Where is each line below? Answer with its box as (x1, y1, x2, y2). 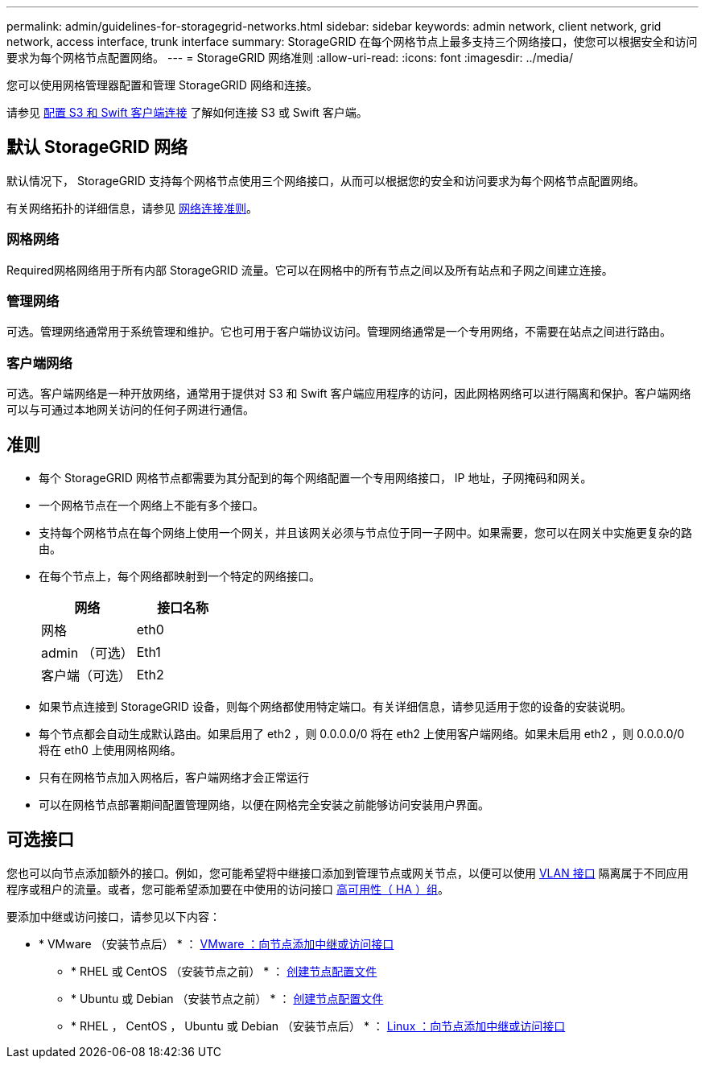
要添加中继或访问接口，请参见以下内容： (6, 909, 221, 923)
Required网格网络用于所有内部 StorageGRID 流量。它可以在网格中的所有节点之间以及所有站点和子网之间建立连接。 (6, 262, 613, 277)
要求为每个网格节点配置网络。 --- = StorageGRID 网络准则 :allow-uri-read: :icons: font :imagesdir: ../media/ (6, 51, 573, 64)
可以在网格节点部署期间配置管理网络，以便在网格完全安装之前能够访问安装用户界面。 (39, 797, 489, 811)
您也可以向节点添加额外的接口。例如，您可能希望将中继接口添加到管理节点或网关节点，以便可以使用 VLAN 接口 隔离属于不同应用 (6, 865, 689, 880)
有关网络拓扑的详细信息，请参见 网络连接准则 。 (6, 200, 258, 215)
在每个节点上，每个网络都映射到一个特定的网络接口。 (39, 568, 320, 583)
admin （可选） (41, 644, 134, 661)
